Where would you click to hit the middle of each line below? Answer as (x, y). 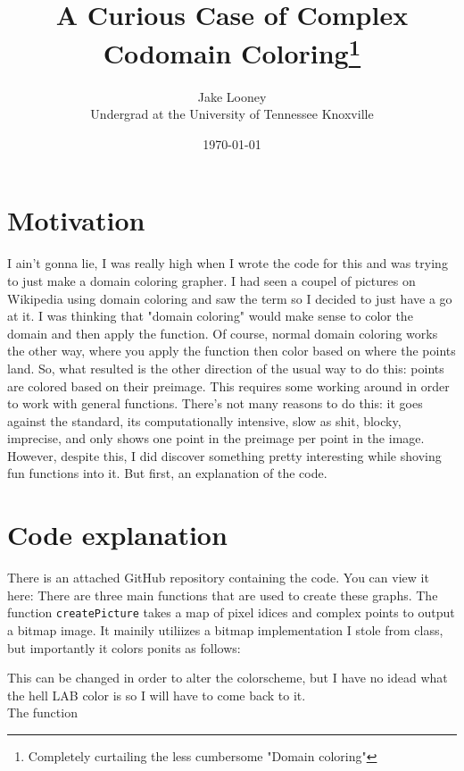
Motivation (76, 220)
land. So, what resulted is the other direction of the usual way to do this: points (226, 368)
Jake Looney (232, 96)
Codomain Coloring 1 (232, 51)
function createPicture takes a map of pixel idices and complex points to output (231, 612)
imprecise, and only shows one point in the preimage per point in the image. (216, 438)
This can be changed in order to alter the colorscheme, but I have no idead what (228, 678)
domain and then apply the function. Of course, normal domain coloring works (223, 333)
